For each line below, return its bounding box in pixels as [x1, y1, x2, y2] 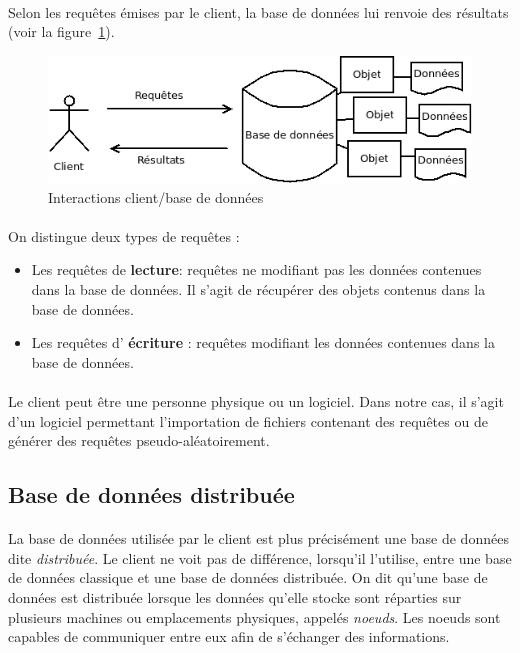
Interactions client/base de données [48, 186, 264, 207]
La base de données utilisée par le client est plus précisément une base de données [8, 528, 509, 549]
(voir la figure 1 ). [8, 21, 115, 42]
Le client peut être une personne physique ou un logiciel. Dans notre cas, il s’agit [8, 390, 504, 411]
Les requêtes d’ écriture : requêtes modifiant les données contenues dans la [31, 332, 495, 353]
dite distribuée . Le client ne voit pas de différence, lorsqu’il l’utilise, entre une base [8, 547, 512, 568]
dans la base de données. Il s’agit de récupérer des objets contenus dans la [31, 279, 486, 300]
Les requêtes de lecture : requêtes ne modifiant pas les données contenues [31, 259, 482, 280]
